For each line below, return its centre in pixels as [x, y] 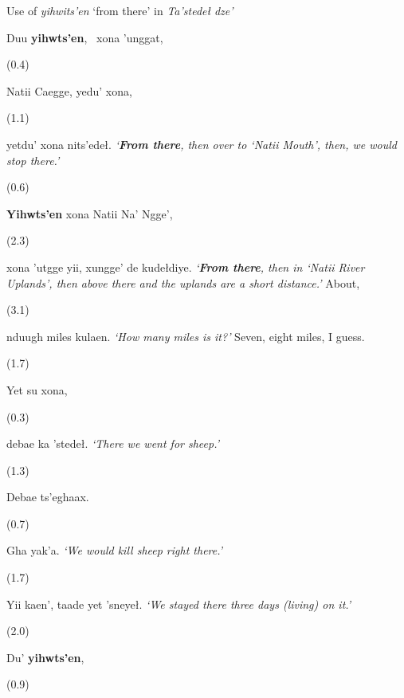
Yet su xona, [37, 389]
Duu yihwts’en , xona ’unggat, [85, 37]
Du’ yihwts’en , [45, 657]
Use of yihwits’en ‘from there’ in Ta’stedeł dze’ [120, 10]
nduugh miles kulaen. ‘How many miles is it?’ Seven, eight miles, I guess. [186, 336]
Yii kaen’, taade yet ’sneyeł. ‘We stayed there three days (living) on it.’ [179, 604]
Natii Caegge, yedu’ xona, [69, 90]
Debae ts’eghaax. [48, 497]
